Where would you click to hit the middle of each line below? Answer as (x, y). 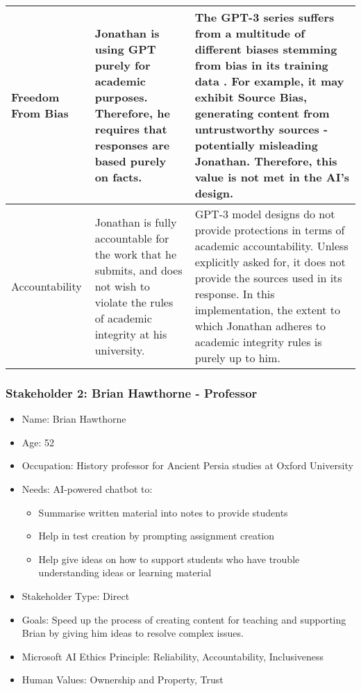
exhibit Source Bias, (251, 97)
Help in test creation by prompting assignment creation (157, 536)
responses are (132, 145)
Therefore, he (132, 113)
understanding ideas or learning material (125, 572)
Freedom (35, 97)
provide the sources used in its (268, 278)
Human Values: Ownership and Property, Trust (123, 680)
